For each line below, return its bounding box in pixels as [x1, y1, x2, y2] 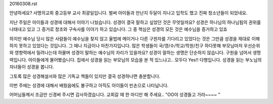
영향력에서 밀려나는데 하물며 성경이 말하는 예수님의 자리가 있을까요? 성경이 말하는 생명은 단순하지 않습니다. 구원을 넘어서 [14, 49, 252, 56]
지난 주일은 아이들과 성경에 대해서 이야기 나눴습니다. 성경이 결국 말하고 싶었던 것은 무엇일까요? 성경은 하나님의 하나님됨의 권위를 [9, 19, 261, 25]
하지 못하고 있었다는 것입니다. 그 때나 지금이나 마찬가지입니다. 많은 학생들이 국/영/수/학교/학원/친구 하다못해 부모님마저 [9, 42, 243, 48]
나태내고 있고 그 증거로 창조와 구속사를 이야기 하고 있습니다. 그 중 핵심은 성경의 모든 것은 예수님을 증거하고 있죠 [9, 26, 227, 32]
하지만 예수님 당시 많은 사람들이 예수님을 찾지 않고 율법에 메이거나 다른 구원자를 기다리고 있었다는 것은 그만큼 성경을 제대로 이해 [9, 35, 260, 41]
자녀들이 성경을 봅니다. [9, 64, 54, 70]
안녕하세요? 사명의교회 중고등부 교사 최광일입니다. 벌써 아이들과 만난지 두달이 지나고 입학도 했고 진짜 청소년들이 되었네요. [9, 10, 248, 16]
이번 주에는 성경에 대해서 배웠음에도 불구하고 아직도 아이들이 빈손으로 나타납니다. [9, 82, 169, 88]
